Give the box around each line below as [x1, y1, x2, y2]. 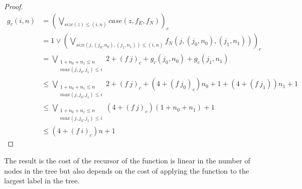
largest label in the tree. [4, 175, 80, 186]
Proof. [4, 1, 23, 11]
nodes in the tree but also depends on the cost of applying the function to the [4, 165, 249, 176]
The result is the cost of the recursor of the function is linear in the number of [4, 155, 251, 166]
